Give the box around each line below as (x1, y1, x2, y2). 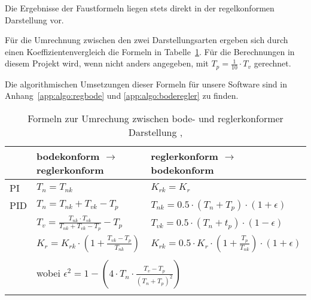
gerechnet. (254, 57, 291, 69)
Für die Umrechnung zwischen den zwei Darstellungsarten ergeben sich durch (5, 34, 288, 46)
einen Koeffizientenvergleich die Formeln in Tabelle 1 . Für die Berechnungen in (5, 45, 295, 57)
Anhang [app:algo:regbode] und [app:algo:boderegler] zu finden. (5, 89, 239, 102)
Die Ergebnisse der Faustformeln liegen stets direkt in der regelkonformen (5, 2, 275, 14)
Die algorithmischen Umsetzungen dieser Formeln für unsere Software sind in (5, 77, 287, 90)
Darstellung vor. (5, 13, 64, 26)
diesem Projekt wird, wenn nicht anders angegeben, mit (5, 57, 209, 69)
